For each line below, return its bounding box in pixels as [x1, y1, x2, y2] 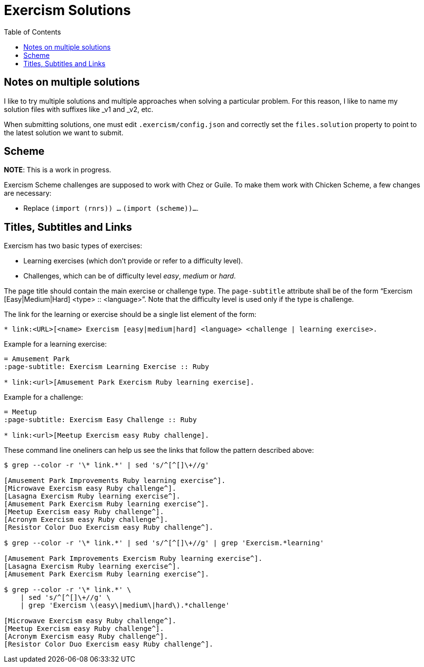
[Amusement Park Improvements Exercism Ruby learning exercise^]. [4, 555, 263, 563]
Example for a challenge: [4, 393, 83, 402]
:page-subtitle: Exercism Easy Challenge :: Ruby [4, 416, 197, 424]
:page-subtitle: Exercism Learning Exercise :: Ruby [4, 363, 209, 371]
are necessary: [4, 189, 52, 198]
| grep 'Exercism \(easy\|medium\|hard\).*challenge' [20, 601, 230, 610]
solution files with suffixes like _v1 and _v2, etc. [4, 105, 153, 113]
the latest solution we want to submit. [4, 128, 124, 137]
